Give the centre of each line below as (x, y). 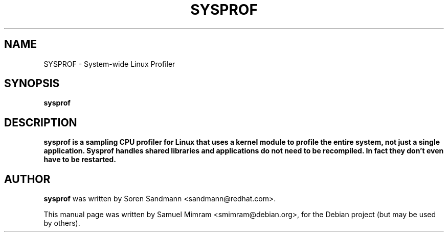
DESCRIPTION (41, 122)
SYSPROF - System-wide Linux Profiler (109, 64)
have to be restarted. (80, 160)
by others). (62, 223)
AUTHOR (27, 179)
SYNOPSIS (32, 84)
